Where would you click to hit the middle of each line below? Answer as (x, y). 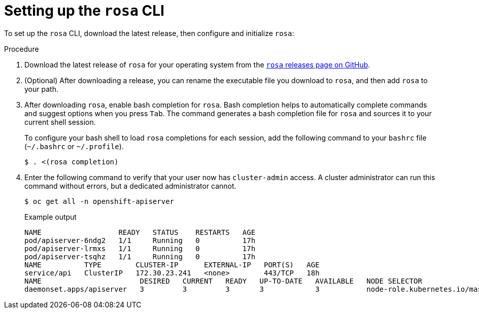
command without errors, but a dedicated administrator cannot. (130, 186)
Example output (50, 217)
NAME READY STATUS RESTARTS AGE (140, 232)
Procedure (22, 49)
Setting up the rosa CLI (84, 11)
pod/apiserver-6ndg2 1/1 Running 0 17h (140, 240)
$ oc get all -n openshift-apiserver (99, 201)
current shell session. (60, 122)
